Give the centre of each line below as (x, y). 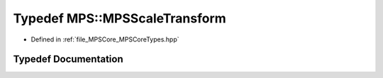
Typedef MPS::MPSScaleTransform (120, 18)
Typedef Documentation (68, 59)
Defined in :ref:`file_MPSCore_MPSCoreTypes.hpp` (105, 39)
